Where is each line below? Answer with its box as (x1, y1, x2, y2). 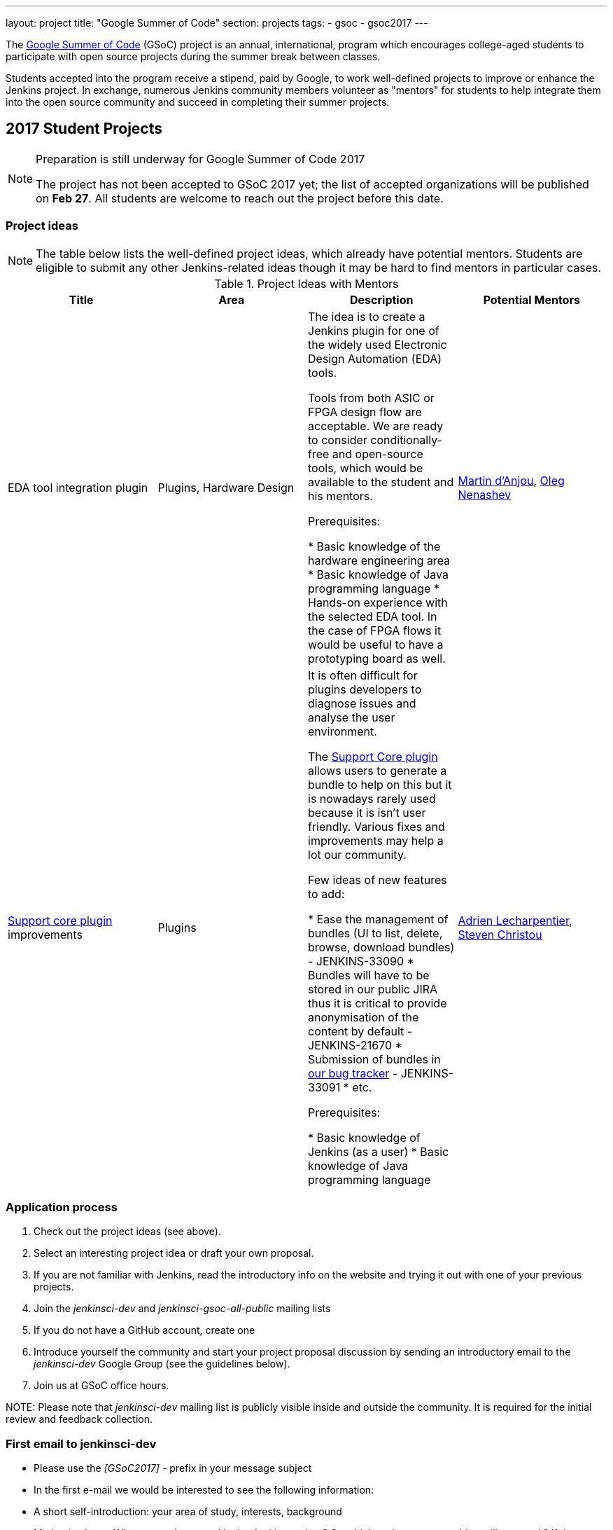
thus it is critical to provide (308, 995, 447, 1010)
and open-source (332, 446, 423, 461)
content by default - (308, 1024, 413, 1038)
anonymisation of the (308, 1009, 419, 1024)
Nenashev (458, 487, 512, 502)
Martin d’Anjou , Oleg (458, 473, 565, 488)
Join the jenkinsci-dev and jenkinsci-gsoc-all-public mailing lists (34, 1302, 331, 1315)
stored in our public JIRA (308, 981, 438, 996)
